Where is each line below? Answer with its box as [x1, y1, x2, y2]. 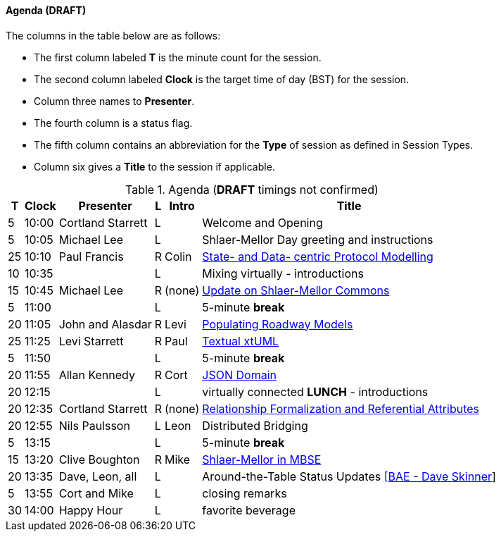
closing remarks [202, 486, 287, 500]
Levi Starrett [58, 333, 124, 348]
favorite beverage [202, 502, 296, 517]
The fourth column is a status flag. [34, 116, 193, 129]
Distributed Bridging [202, 418, 308, 433]
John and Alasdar [58, 316, 152, 331]
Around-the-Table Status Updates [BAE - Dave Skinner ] [202, 469, 496, 483]
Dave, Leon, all [58, 469, 137, 483]
